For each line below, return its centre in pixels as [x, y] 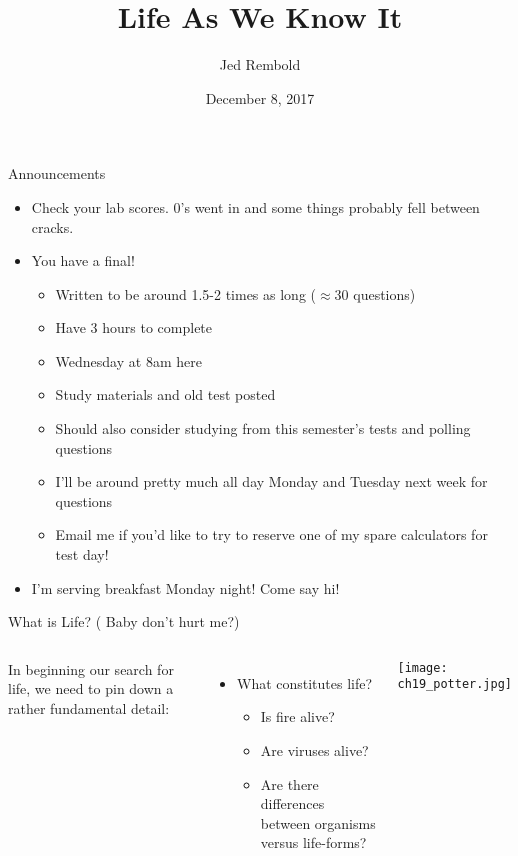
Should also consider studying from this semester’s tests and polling [263, 428]
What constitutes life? [304, 682]
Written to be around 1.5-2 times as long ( [185, 293]
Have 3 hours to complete [134, 327]
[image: [422, 667]
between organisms [318, 822]
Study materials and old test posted [165, 394]
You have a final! [83, 260]
